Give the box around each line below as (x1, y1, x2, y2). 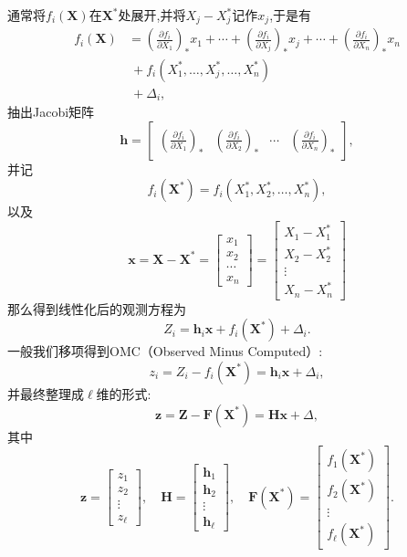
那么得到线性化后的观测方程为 (7, 299, 186, 318)
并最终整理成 (7, 384, 84, 403)
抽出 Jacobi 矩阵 (7, 102, 95, 121)
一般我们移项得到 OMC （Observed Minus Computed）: (7, 342, 323, 361)
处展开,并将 (118, 5, 186, 24)
